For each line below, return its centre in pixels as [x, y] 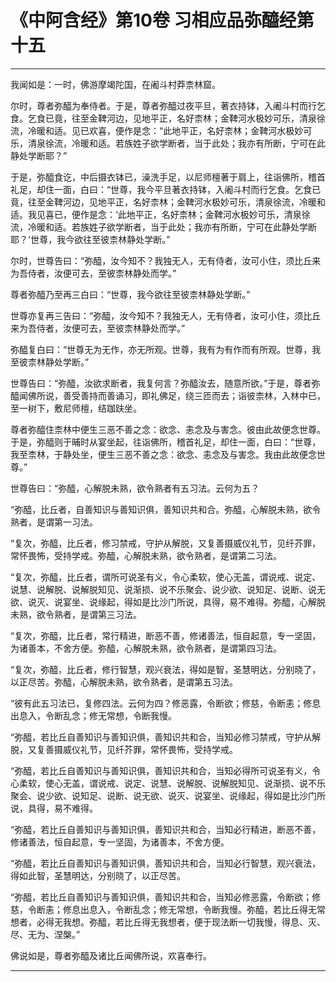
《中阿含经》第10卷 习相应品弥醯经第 [162, 20]
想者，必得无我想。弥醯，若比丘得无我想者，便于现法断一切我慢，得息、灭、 [168, 922]
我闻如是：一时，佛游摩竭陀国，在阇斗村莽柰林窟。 [115, 84]
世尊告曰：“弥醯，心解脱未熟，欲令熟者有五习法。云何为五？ [135, 488]
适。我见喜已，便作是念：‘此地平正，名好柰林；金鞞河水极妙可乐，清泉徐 [160, 214]
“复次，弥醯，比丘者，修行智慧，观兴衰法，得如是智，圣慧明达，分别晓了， [166, 669]
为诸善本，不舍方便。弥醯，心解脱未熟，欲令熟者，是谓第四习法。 [146, 648]
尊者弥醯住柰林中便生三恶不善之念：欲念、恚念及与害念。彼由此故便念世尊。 [168, 429]
